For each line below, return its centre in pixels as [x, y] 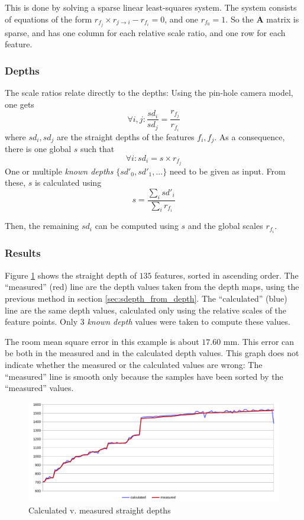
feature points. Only [41, 322]
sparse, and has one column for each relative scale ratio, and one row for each [145, 32]
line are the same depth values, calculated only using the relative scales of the [146, 310]
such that [98, 148]
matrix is [283, 19]
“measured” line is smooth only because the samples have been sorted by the [144, 376]
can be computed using [137, 226]
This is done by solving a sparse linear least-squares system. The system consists [151, 7]
